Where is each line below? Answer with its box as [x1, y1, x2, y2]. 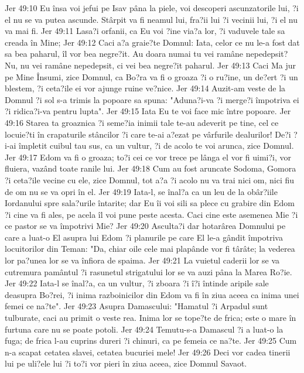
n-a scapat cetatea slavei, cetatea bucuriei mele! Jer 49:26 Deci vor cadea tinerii [5, 345, 291, 358]
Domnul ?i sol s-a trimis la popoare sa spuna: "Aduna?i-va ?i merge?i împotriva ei [5, 93, 299, 105]
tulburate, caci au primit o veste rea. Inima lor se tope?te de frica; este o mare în [5, 312, 296, 324]
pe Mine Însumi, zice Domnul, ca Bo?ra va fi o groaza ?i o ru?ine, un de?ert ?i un [5, 70, 298, 83]
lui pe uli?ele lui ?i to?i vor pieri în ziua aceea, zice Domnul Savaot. [5, 357, 247, 369]
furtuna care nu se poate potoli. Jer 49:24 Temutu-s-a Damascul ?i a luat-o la [5, 323, 283, 335]
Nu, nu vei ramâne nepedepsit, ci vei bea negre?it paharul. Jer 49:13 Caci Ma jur [5, 59, 296, 71]
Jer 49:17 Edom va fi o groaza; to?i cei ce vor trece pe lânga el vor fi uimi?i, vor [5, 150, 292, 163]
